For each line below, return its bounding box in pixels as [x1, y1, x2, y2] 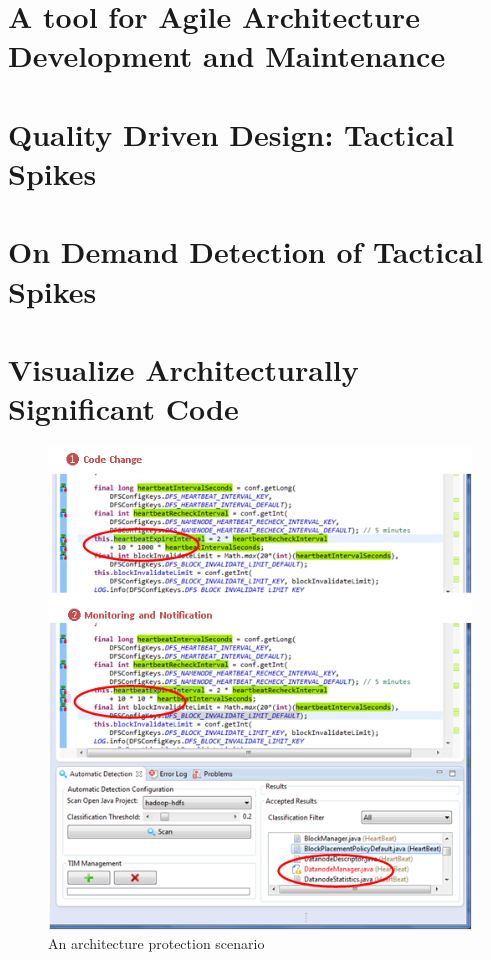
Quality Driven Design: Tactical [8, 113, 455, 154]
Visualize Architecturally [8, 348, 359, 389]
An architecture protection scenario [48, 933, 265, 954]
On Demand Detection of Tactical [8, 231, 484, 272]
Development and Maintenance [8, 35, 446, 76]
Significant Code [8, 388, 239, 429]
